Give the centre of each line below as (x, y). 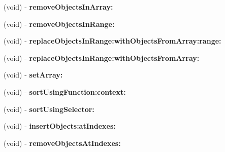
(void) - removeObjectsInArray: (58, 7)
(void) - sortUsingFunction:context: (65, 91)
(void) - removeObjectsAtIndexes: (62, 143)
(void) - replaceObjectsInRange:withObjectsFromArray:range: (112, 41)
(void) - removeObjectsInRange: (59, 24)
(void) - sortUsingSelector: (49, 109)
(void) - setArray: (33, 75)
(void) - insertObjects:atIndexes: (60, 126)
